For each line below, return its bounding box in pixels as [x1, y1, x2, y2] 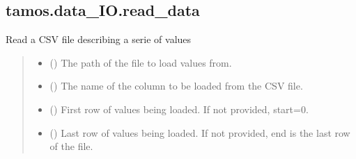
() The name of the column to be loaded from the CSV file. [49, 78, 303, 93]
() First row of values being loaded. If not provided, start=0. [49, 101, 309, 116]
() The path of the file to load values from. [49, 55, 232, 69]
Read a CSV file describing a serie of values [6, 32, 192, 47]
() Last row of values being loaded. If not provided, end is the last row [49, 125, 350, 140]
